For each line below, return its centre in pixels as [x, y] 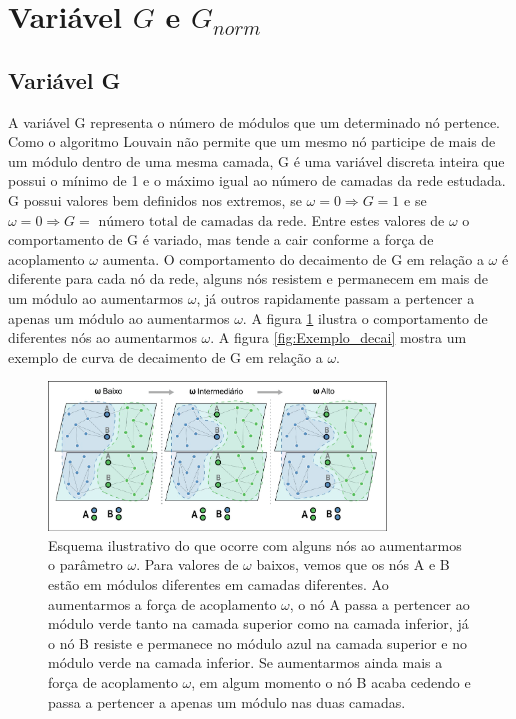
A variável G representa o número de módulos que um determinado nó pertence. [254, 121]
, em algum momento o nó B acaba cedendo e [331, 681]
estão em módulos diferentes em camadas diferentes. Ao [218, 583]
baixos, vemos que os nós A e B [353, 564]
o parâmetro [85, 564]
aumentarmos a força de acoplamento [162, 603]
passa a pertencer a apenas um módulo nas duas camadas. [227, 701]
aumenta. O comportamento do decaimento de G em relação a [293, 258]
